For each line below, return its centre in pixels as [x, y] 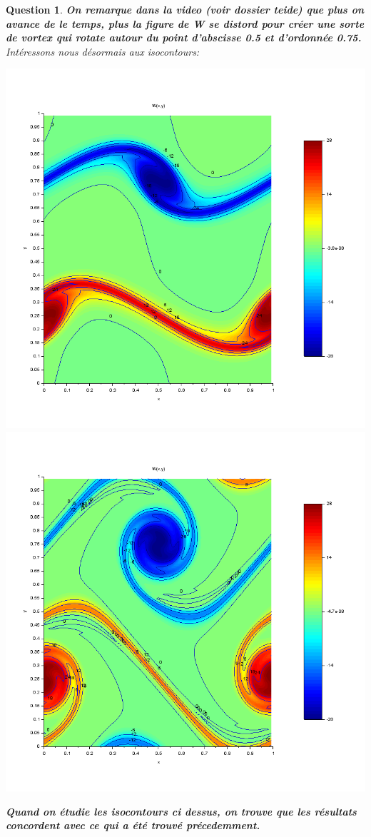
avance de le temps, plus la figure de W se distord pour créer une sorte [185, 23]
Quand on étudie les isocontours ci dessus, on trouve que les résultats [181, 811]
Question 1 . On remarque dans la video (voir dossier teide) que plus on [185, 9]
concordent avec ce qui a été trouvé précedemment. [133, 825]
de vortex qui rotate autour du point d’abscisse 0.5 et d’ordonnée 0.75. [184, 37]
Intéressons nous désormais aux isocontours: [103, 51]
